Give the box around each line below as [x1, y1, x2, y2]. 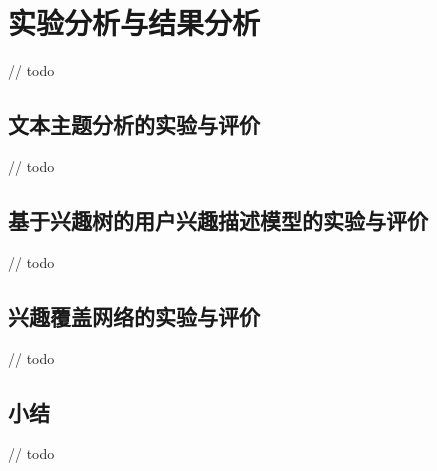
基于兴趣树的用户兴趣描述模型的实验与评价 [8, 204, 428, 235]
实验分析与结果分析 [8, 2, 261, 43]
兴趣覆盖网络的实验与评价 [8, 300, 260, 331]
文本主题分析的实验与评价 [8, 109, 260, 140]
